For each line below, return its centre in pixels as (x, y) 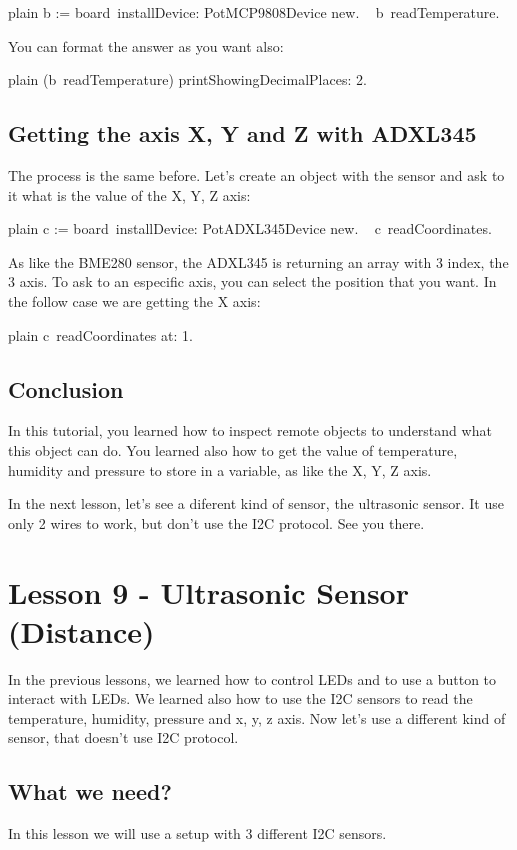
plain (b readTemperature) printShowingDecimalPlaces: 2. (187, 79)
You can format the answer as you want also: (146, 45)
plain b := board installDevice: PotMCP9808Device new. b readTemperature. (254, 12)
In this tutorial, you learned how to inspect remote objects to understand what (250, 430)
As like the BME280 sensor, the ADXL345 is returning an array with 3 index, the (258, 261)
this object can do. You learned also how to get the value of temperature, (233, 449)
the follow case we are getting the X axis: (134, 300)
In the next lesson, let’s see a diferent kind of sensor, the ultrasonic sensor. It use (256, 503)
